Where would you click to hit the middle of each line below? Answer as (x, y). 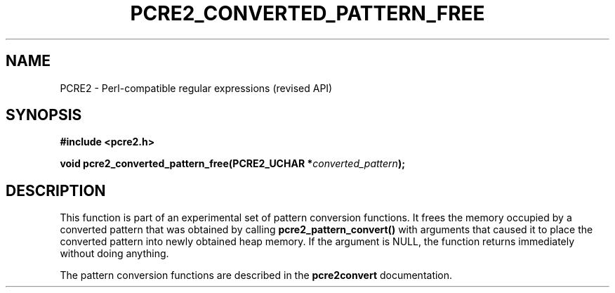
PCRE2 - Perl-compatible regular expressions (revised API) (196, 88)
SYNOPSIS (44, 115)
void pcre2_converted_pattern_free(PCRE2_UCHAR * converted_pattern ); (232, 164)
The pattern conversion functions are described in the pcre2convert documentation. (256, 275)
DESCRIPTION (56, 190)
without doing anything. (114, 254)
